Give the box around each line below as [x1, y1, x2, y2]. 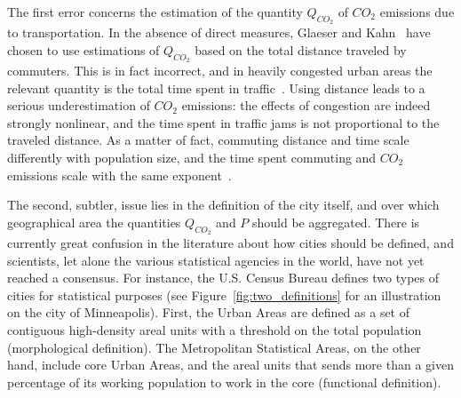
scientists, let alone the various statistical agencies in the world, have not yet [7, 251, 425, 269]
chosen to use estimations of [7, 40, 160, 59]
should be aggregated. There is [252, 212, 420, 231]
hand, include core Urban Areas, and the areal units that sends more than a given [7, 355, 454, 374]
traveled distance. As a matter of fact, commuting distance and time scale [7, 131, 409, 149]
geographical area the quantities [7, 212, 181, 231]
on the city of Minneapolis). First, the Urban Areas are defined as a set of [7, 303, 410, 322]
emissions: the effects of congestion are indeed [181, 96, 431, 115]
